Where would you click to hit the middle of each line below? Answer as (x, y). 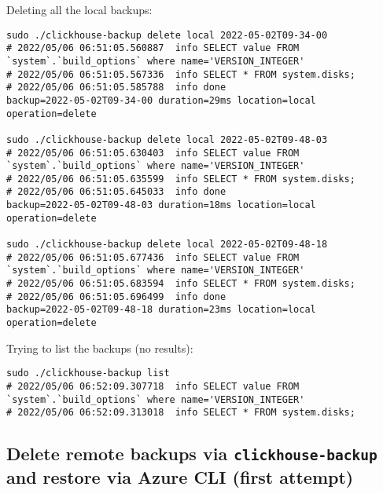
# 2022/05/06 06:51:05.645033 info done (116, 192)
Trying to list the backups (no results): (100, 348)
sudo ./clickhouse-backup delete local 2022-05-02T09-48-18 (167, 245)
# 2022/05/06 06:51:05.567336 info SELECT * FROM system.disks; (181, 74)
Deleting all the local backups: (79, 9)
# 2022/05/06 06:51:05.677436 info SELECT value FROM (153, 257)
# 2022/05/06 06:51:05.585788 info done (116, 88)
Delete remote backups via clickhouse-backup (192, 454)
